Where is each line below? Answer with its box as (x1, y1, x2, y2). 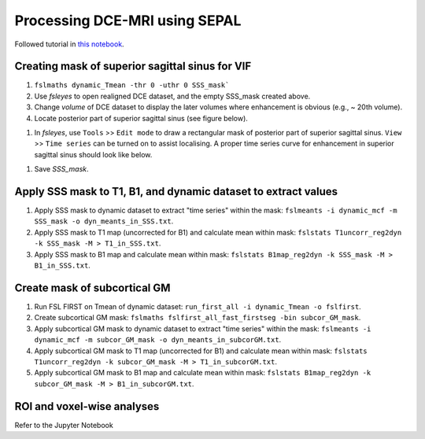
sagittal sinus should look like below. (34, 149, 153, 159)
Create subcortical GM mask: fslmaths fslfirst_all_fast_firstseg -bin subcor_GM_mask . (34, 313, 361, 323)
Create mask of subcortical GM (14, 281, 171, 294)
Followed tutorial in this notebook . (14, 39, 125, 49)
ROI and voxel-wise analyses (14, 400, 160, 413)
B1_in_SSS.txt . (34, 260, 91, 271)
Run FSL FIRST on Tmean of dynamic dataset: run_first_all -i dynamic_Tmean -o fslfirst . (34, 301, 361, 311)
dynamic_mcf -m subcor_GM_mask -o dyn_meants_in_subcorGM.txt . (34, 335, 282, 345)
